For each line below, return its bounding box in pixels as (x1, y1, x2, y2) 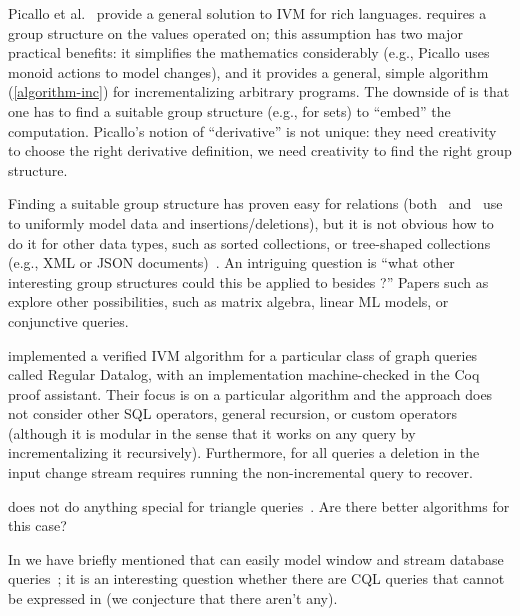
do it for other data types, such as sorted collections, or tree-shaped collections (8, 232, 491, 253)
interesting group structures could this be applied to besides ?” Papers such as (8, 271, 489, 292)
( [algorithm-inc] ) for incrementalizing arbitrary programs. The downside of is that (8, 81, 510, 102)
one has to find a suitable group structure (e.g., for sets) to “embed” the (8, 100, 451, 121)
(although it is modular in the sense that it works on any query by (8, 422, 416, 443)
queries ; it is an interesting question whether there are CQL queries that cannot (8, 568, 505, 589)
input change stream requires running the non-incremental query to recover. (8, 462, 473, 483)
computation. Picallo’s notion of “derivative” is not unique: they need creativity (8, 120, 497, 141)
